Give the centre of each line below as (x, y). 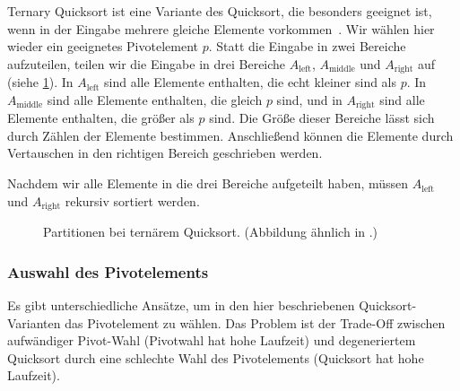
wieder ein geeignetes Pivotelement (103, 46)
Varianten (34, 322)
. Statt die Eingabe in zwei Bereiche (307, 46)
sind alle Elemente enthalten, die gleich (155, 99)
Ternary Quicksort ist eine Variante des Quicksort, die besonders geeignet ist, (220, 11)
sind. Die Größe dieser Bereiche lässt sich (322, 118)
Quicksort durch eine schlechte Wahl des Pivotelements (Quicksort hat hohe (216, 357)
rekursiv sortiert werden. (132, 200)
